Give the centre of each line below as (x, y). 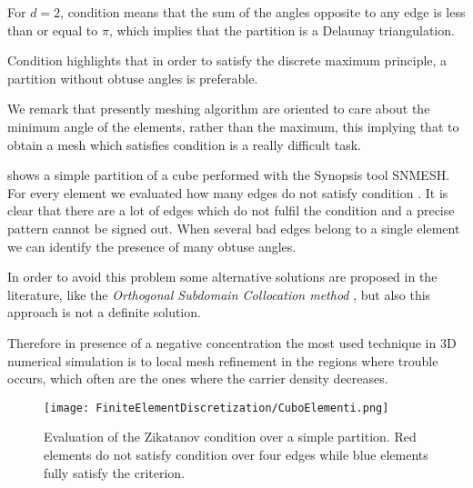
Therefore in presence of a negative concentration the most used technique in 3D (232, 342)
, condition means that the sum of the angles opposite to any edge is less (263, 12)
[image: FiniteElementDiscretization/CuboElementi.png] (216, 408)
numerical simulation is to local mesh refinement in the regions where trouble (223, 360)
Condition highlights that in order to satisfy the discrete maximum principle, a (227, 60)
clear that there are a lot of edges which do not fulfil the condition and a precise (231, 210)
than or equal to (53, 30)
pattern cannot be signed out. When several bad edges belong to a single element (234, 228)
